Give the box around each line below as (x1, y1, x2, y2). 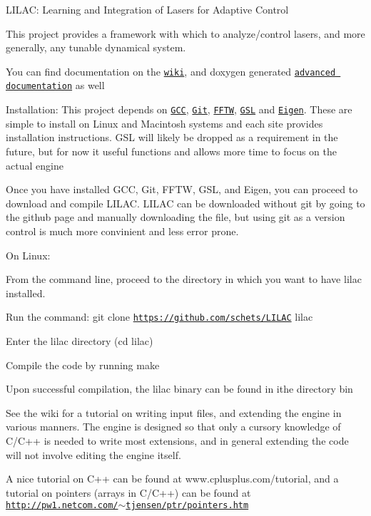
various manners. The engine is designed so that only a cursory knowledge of (6, 419, 341, 434)
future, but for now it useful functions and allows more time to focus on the (6, 143, 337, 158)
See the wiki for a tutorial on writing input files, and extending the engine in (6, 405, 342, 420)
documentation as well (6, 78, 105, 93)
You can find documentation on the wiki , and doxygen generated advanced (6, 63, 336, 78)
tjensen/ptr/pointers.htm (126, 500, 249, 511)
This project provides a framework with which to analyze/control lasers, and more (6, 26, 365, 41)
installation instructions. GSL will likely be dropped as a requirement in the (6, 130, 338, 145)
